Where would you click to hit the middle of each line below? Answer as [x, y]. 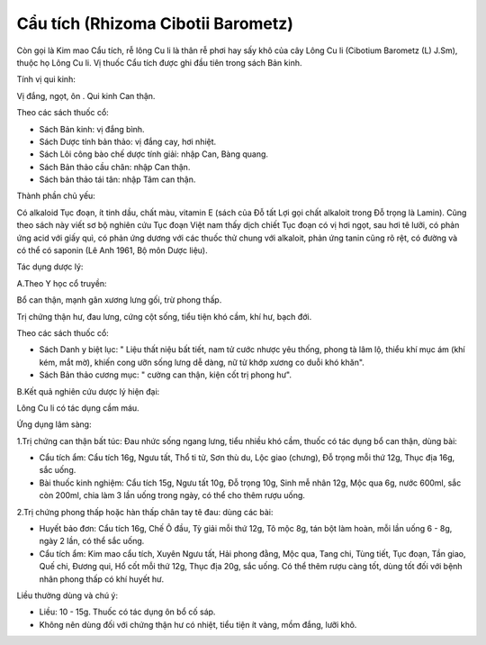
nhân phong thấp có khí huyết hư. [102, 579]
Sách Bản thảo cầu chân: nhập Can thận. [115, 167]
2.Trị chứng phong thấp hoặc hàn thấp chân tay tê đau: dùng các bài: [145, 512]
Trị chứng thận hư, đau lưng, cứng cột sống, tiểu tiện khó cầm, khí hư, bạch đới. [164, 316]
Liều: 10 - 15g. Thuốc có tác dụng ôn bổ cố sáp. [127, 612]
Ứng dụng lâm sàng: [54, 424]
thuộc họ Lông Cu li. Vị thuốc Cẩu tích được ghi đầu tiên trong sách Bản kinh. [159, 62]
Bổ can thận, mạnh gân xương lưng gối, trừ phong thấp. [119, 300]
